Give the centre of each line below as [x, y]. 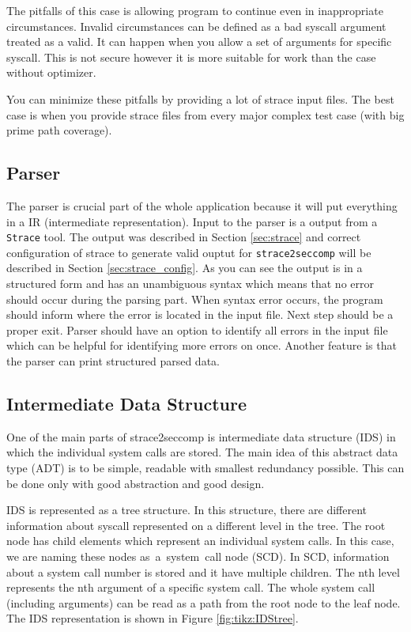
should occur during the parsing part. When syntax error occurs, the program [195, 299]
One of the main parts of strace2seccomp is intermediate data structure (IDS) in [201, 436]
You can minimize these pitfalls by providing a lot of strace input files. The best [200, 98]
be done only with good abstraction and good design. [136, 483]
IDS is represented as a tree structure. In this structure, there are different [187, 510]
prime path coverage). [59, 130]
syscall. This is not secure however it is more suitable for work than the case [191, 57]
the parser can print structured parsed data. [113, 361]
